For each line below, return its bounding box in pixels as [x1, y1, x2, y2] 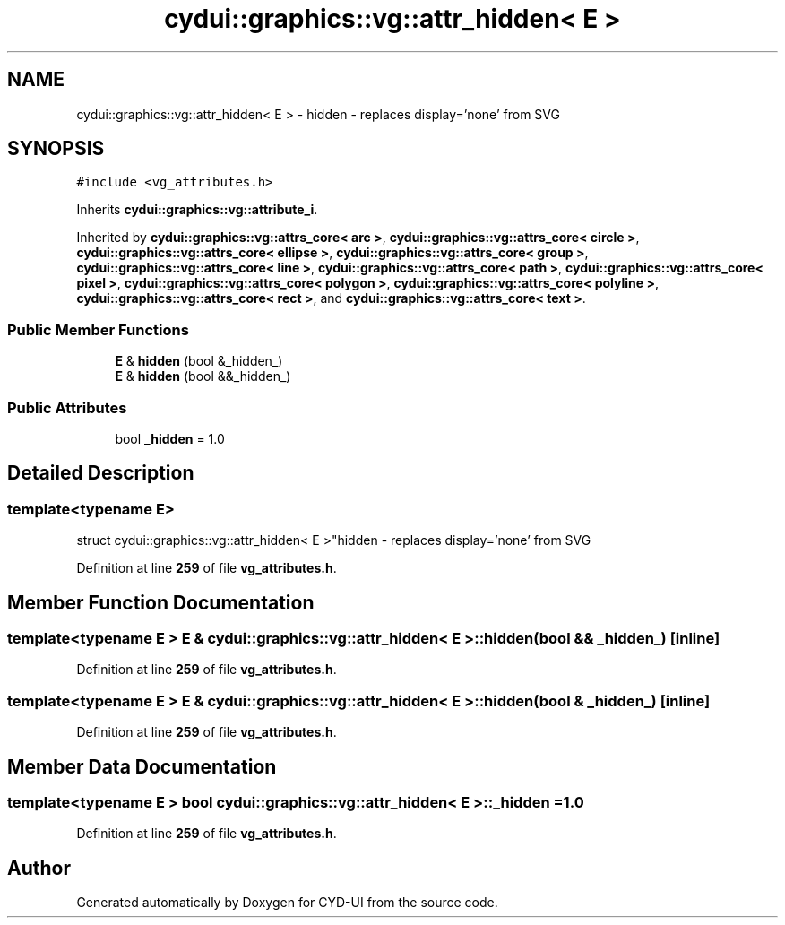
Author [7, 856, 71, 879]
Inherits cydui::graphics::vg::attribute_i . [76, 202, 318, 218]
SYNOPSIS [7, 137, 105, 160]
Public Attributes [7, 398, 127, 417]
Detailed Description [7, 462, 194, 485]
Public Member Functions [7, 320, 189, 339]
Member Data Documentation [7, 755, 277, 778]
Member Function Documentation [7, 591, 315, 614]
